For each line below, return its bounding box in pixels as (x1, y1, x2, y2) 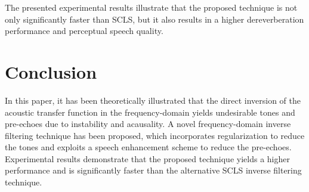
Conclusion (5, 59, 97, 83)
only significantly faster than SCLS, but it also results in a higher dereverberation (5, 13, 304, 25)
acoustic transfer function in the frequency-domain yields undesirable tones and (5, 106, 295, 118)
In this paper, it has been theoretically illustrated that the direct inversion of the (5, 94, 301, 106)
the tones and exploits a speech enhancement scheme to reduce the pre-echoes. (5, 141, 292, 153)
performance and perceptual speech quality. (5, 24, 163, 37)
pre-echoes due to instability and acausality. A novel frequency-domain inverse (5, 117, 291, 130)
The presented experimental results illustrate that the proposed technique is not (5, 1, 298, 13)
